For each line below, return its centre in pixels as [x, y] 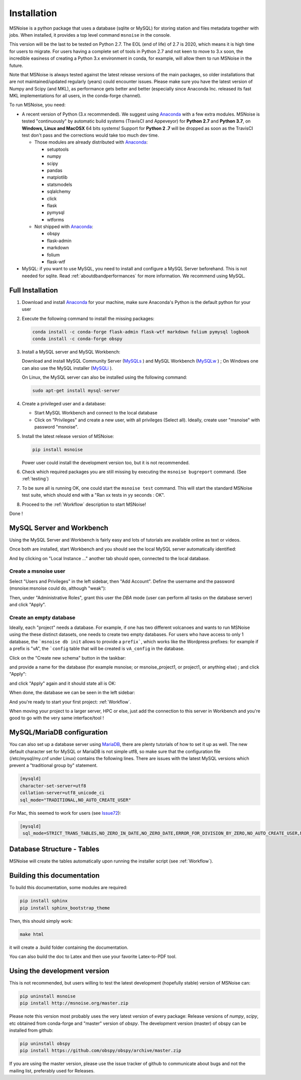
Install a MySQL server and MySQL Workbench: [71, 352]
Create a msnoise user [37, 571]
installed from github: [31, 1030]
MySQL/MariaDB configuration [58, 733]
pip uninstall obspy [45, 1044]
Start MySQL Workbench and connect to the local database [96, 413]
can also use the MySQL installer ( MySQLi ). [67, 368]
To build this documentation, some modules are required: [68, 888]
